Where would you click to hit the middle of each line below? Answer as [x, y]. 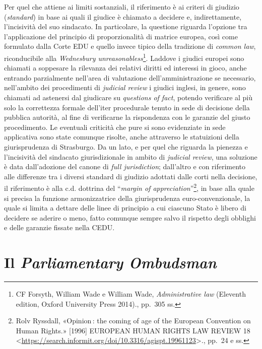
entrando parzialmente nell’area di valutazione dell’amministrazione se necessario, [130, 77]
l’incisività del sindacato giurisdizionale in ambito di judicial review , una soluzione [131, 156]
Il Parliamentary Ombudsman [110, 262]
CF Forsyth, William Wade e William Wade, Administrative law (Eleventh [131, 294]
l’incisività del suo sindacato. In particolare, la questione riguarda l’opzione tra [126, 26]
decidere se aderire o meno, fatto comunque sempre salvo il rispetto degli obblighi [130, 217]
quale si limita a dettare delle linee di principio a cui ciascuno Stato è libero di [125, 208]
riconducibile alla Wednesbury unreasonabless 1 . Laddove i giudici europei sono [124, 57]
